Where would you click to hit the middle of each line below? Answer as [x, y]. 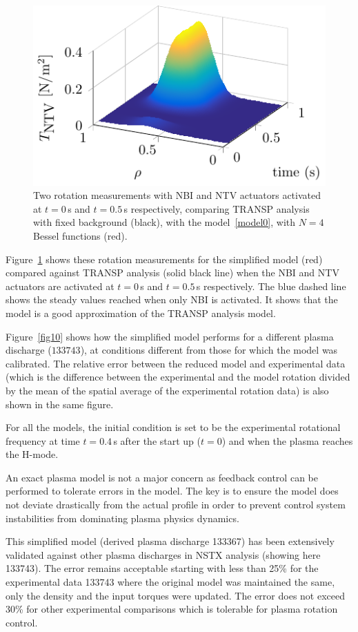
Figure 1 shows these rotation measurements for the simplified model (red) [164, 259]
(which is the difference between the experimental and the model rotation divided [178, 377]
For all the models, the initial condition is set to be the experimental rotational [173, 427]
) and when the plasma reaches [287, 440]
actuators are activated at [60, 286]
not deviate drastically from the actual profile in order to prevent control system [176, 505]
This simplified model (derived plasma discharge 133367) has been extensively [170, 541]
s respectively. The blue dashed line [271, 286]
